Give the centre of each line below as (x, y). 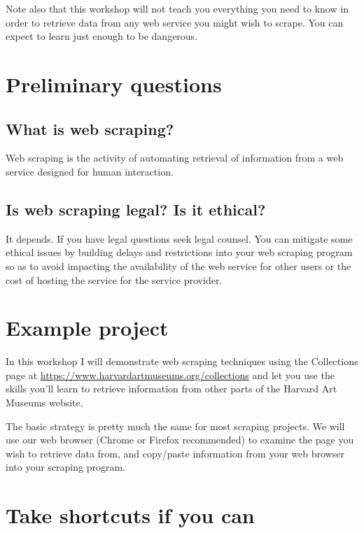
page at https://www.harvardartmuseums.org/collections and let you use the (170, 375)
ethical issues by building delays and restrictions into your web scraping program (179, 252)
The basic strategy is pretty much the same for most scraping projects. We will (175, 426)
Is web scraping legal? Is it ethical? (136, 209)
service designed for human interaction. (90, 171)
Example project (87, 328)
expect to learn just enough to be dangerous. (102, 36)
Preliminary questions (114, 84)
